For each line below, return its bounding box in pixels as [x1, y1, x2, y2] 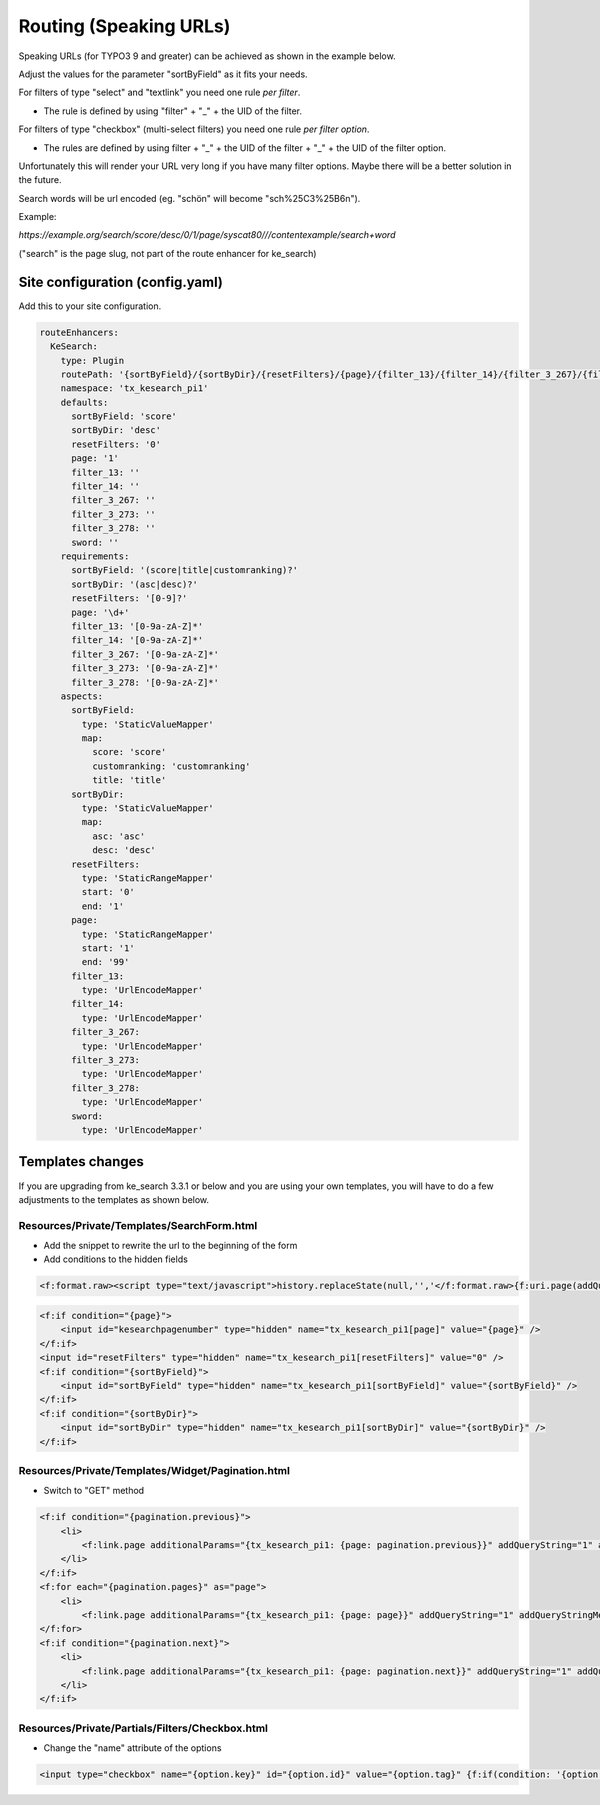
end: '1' [81, 900, 125, 912]
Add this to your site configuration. [18, 300, 162, 312]
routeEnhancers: [39, 326, 120, 338]
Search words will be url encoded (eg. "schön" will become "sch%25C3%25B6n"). [18, 192, 361, 204]
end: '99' [81, 956, 130, 968]
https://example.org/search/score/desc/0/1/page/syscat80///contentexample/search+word [18, 229, 396, 241]
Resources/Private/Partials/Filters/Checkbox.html [18, 1721, 269, 1735]
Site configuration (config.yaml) [18, 273, 224, 290]
